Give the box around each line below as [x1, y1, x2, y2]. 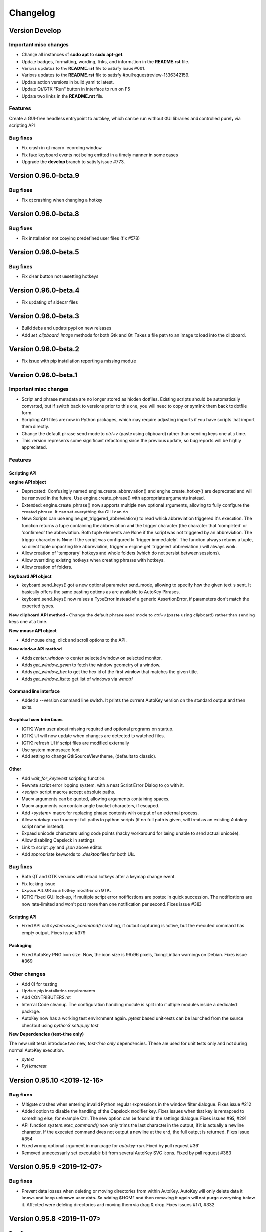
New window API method [9, 646, 62, 652]
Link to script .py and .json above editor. [21, 844, 103, 850]
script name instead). [21, 823, 65, 829]
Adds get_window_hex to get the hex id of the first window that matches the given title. [21, 669, 198, 675]
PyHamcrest [21, 1063, 47, 1069]
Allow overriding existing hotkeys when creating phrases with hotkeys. [21, 557, 165, 563]
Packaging [9, 942, 32, 948]
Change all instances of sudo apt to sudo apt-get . [21, 52, 124, 58]
